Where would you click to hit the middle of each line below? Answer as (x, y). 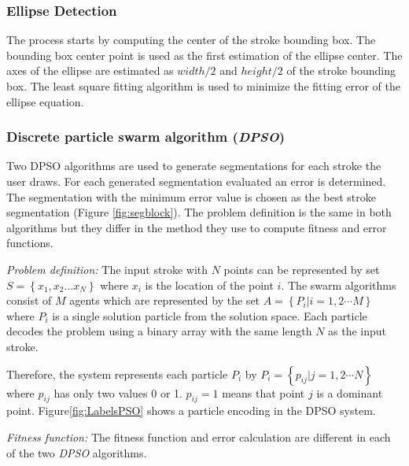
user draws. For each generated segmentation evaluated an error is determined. (196, 181)
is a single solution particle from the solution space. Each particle (210, 315)
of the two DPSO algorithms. (77, 452)
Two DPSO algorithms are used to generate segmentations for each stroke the (194, 166)
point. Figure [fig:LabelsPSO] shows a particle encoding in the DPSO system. (191, 411)
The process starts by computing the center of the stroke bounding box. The (191, 40)
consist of (29, 300)
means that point (263, 392)
